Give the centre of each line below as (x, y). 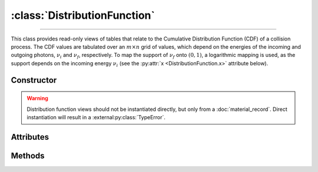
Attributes (30, 137)
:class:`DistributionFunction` (83, 15)
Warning (37, 98)
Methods (28, 156)
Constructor (34, 80)
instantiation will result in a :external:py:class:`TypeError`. (96, 117)
